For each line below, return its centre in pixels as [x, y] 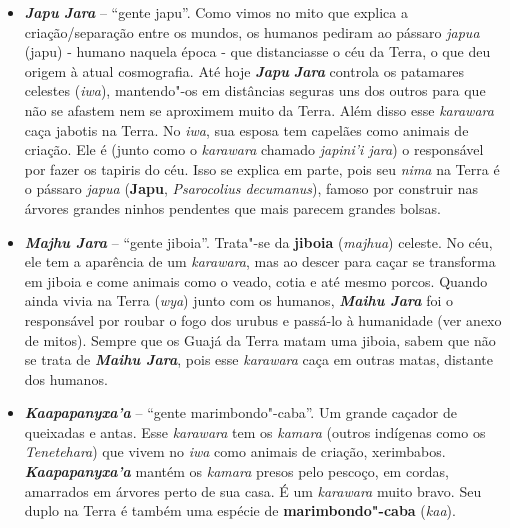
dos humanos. [66, 378]
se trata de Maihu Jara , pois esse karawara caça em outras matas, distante [259, 359]
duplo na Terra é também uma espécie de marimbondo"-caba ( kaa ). [240, 510]
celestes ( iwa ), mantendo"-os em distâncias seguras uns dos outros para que [255, 90]
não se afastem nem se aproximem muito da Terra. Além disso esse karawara [259, 109]
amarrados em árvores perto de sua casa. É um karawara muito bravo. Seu [253, 490]
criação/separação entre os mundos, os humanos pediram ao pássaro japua [252, 31]
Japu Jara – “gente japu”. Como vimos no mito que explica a [216, 12]
